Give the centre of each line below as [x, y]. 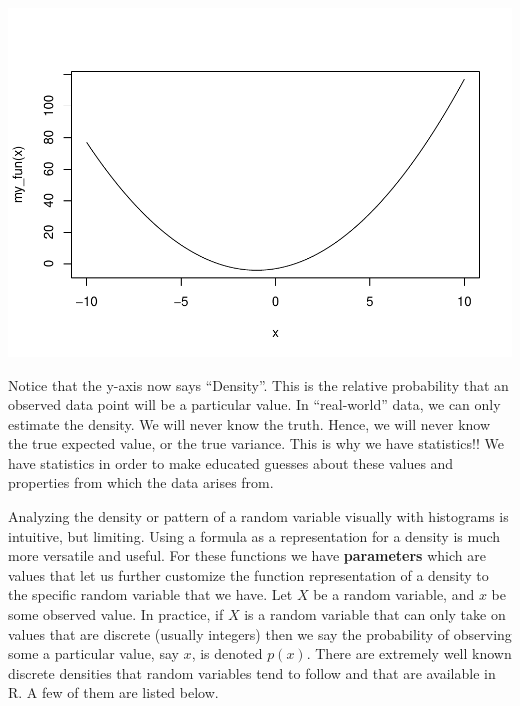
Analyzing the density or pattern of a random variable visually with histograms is [258, 516]
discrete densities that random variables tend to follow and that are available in [252, 672]
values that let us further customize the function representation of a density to [248, 574]
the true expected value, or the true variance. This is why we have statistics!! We [256, 443]
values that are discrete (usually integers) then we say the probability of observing [260, 633]
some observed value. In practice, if [116, 614]
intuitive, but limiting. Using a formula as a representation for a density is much [254, 535]
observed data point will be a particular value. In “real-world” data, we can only [254, 404]
